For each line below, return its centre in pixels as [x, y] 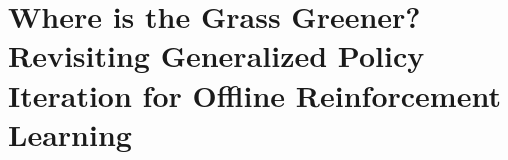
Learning [70, 133]
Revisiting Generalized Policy [216, 55]
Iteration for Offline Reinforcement [254, 94]
